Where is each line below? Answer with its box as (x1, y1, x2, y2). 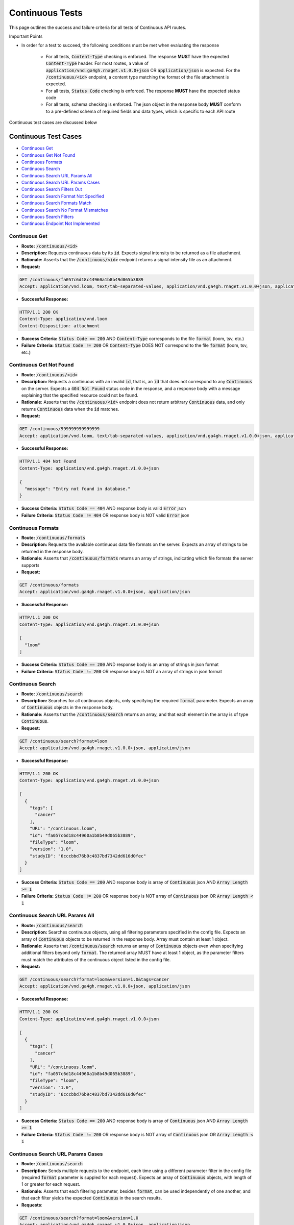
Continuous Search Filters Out (21, 186, 82, 192)
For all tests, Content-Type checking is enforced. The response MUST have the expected (46, 53, 229, 59)
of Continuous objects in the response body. (21, 705, 114, 710)
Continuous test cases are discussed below (9, 120, 98, 125)
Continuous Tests (9, 7, 83, 18)
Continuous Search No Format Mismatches (21, 207, 108, 213)
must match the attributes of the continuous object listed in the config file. (21, 956, 171, 962)
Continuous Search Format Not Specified (21, 193, 104, 199)
